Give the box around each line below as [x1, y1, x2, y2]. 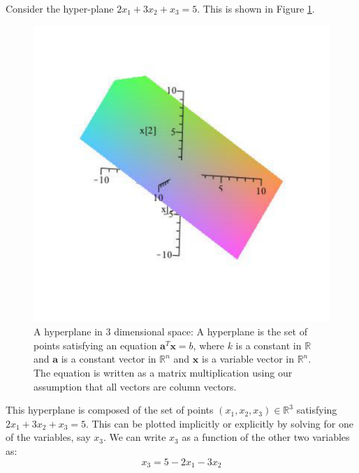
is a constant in [235, 337, 302, 352]
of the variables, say [6, 430, 91, 444]
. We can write [103, 430, 166, 444]
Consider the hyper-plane [6, 1, 114, 15]
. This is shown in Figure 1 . [197, 1, 315, 15]
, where [193, 337, 224, 352]
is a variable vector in [201, 351, 294, 366]
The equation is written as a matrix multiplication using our [34, 365, 293, 379]
